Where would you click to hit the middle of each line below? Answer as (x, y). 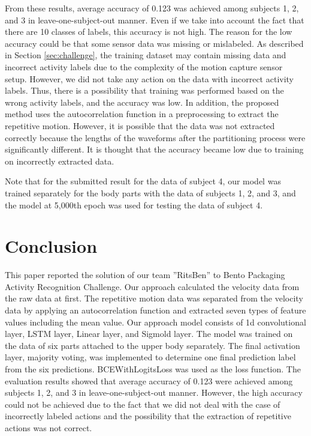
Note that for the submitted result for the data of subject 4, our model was (143, 181)
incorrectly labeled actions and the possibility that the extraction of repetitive (148, 416)
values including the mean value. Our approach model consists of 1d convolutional (155, 322)
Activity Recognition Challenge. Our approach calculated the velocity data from (152, 286)
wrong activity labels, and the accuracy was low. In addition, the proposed (142, 102)
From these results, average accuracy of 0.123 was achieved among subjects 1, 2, (152, 8)
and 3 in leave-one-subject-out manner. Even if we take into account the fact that (155, 20)
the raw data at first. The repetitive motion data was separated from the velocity (154, 298)
